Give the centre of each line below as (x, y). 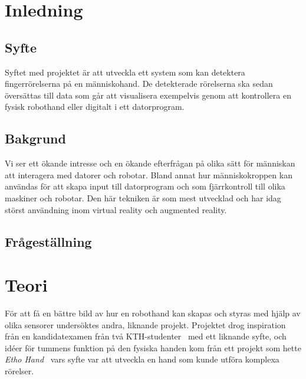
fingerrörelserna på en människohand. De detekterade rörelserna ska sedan (139, 84)
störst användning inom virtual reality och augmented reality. (116, 209)
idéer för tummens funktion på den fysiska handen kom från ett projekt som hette (153, 347)
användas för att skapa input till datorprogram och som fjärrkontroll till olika (145, 186)
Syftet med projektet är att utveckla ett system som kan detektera (125, 72)
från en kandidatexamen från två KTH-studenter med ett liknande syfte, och (146, 336)
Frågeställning (48, 241)
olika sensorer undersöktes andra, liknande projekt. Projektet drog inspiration (145, 324)
